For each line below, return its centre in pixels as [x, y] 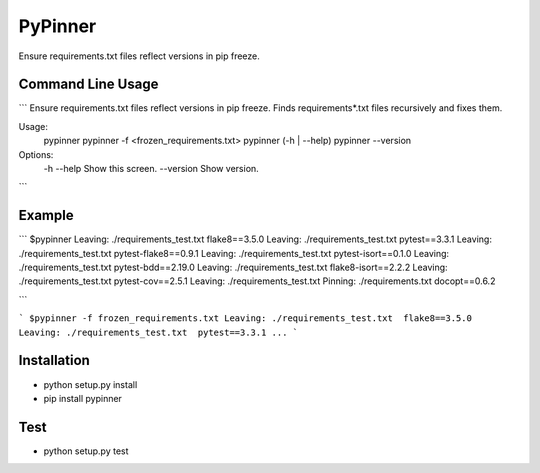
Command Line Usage [88, 84]
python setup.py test [86, 451]
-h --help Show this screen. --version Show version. [151, 169]
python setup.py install [90, 384]
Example [46, 215]
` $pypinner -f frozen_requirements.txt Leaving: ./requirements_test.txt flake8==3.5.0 [245, 318]
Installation [54, 360]
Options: [36, 154]
